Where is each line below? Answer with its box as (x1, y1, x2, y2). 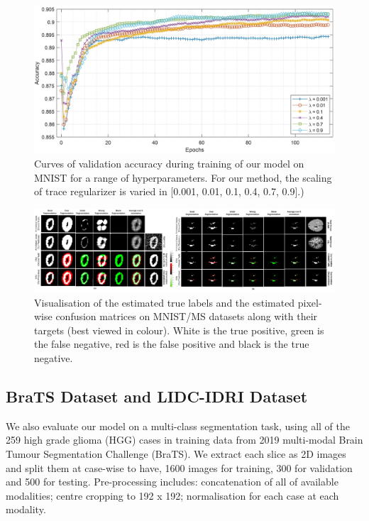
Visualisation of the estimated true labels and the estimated (34, 295, 295, 309)
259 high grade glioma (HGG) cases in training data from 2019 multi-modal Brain (6, 432, 363, 447)
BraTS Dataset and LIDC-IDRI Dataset (6, 385, 308, 407)
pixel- (297, 295, 322, 309)
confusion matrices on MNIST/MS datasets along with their (55, 309, 318, 324)
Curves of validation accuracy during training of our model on (34, 156, 304, 171)
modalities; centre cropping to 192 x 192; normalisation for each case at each (6, 488, 339, 503)
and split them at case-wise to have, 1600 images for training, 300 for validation (6, 460, 353, 475)
